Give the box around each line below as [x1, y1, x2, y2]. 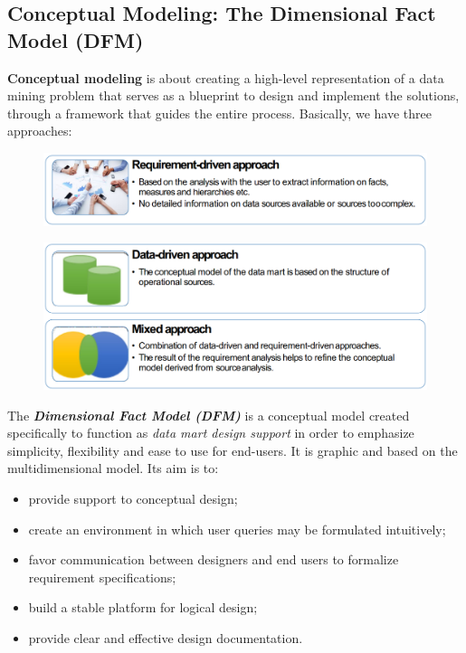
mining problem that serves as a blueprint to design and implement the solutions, [7, 86, 460, 105]
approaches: [7, 121, 72, 140]
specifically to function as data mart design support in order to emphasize [7, 423, 414, 442]
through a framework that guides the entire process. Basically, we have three [7, 103, 432, 122]
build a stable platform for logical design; [28, 598, 258, 617]
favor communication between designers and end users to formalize [28, 550, 399, 569]
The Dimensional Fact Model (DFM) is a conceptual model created [7, 405, 410, 424]
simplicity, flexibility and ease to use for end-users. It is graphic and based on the [7, 440, 458, 459]
